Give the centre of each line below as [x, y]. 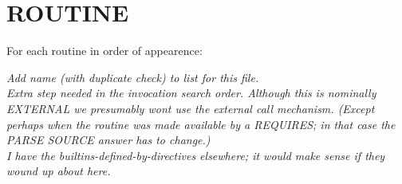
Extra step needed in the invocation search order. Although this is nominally [191, 93]
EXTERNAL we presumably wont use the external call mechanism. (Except [191, 108]
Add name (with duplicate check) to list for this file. [133, 77]
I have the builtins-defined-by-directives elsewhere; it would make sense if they [196, 155]
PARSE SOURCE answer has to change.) [108, 140]
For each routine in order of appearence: [104, 51]
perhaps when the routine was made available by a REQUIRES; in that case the [201, 124]
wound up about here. [59, 171]
